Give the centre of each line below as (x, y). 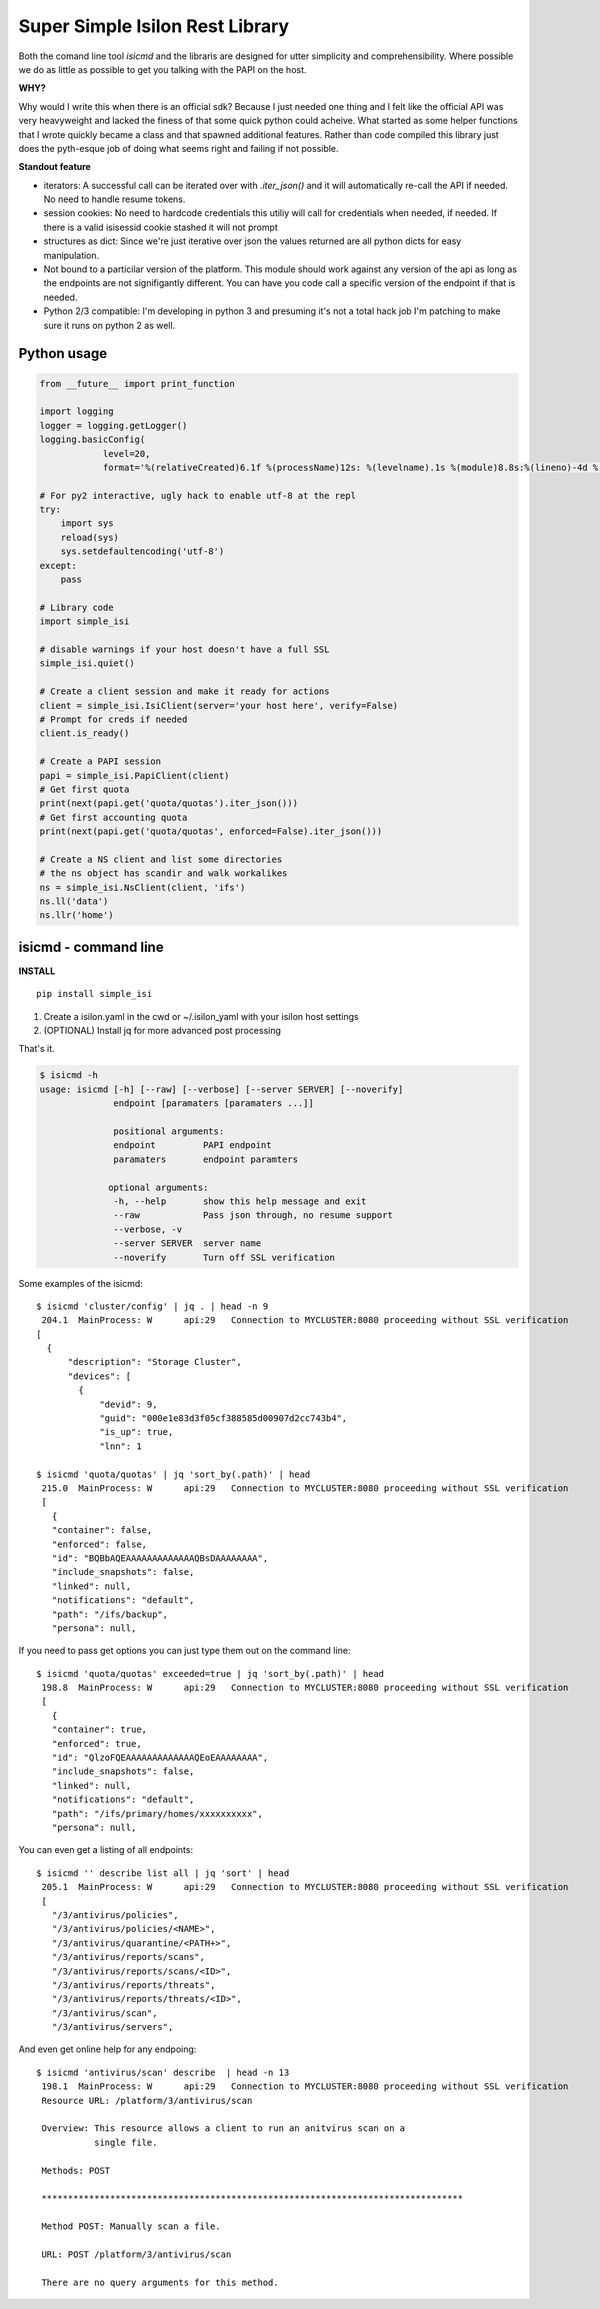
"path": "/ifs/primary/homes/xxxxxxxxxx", (157, 1813)
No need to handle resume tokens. (114, 199)
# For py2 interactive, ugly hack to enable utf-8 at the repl (198, 495)
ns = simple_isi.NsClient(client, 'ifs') (142, 887)
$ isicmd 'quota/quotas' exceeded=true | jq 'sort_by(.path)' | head (210, 1673)
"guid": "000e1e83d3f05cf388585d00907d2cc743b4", (223, 1418)
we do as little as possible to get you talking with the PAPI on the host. (162, 69)
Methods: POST (76, 2170)
